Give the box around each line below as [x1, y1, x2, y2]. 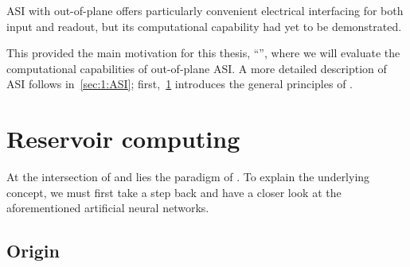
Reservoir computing [6, 122, 240, 155]
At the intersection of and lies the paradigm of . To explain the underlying [6, 168, 370, 185]
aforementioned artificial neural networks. [6, 199, 209, 216]
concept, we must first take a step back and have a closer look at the [6, 184, 342, 200]
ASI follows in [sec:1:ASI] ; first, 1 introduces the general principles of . [6, 75, 353, 92]
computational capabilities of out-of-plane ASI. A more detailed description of [6, 60, 387, 76]
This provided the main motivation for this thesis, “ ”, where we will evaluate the [6, 44, 400, 61]
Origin [6, 238, 60, 263]
